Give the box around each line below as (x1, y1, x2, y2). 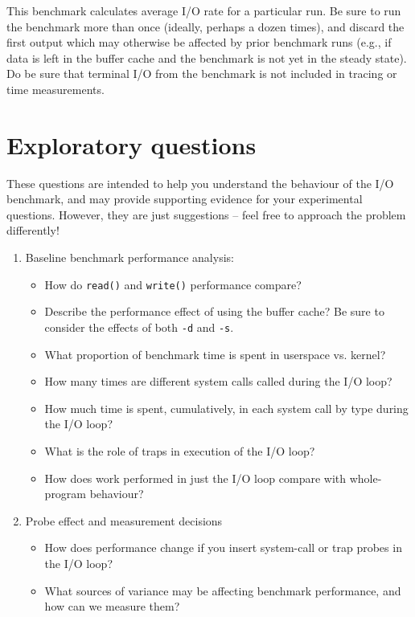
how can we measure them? (44, 598, 180, 615)
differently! (6, 222, 60, 239)
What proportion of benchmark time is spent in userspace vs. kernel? (44, 345, 386, 362)
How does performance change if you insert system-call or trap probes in (44, 539, 402, 556)
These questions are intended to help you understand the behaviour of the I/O (6, 174, 394, 191)
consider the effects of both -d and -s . (44, 318, 234, 335)
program (44, 485, 87, 502)
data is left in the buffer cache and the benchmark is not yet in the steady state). (6, 49, 407, 66)
